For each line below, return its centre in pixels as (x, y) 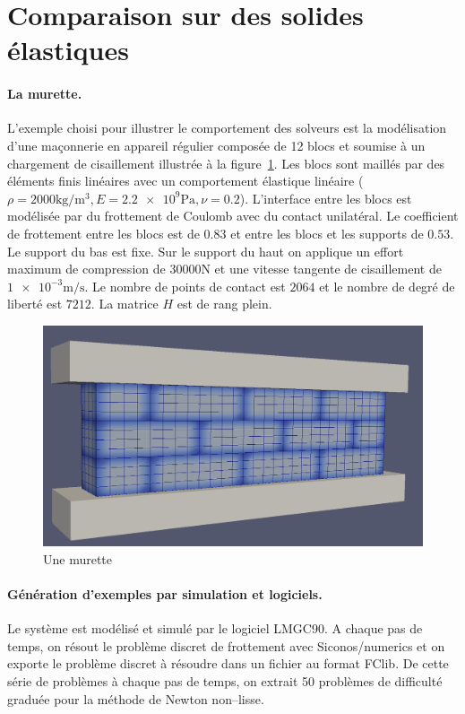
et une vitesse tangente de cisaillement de (328, 269)
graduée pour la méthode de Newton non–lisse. (136, 698)
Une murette (78, 558)
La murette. (45, 94)
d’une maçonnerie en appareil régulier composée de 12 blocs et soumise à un (216, 145)
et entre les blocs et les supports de (327, 233)
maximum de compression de (86, 269)
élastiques (68, 50)
